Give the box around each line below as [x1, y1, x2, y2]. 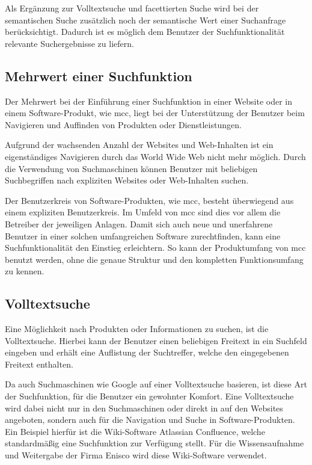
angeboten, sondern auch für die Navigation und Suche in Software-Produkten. [5, 413, 295, 426]
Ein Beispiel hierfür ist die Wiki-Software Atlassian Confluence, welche [5, 425, 265, 437]
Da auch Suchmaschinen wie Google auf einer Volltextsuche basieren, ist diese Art [5, 378, 307, 390]
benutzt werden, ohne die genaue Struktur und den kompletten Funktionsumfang [5, 253, 304, 265]
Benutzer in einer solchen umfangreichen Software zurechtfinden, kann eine [5, 229, 281, 242]
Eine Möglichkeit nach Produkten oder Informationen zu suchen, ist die [5, 322, 269, 335]
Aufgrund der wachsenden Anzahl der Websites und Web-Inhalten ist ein [5, 138, 274, 151]
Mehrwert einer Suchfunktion [5, 66, 192, 85]
